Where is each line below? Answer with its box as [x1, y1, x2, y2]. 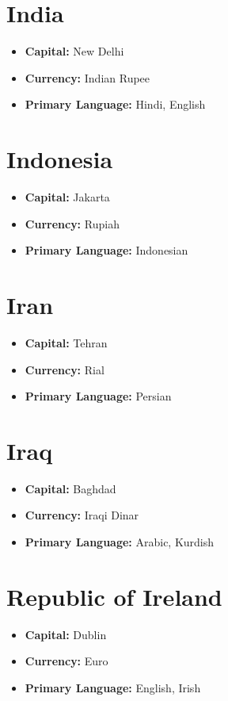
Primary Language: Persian [25, 388, 172, 404]
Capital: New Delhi [25, 43, 124, 59]
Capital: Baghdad [25, 480, 116, 496]
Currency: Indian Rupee [25, 69, 150, 86]
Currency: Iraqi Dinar [25, 507, 139, 523]
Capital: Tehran [25, 334, 108, 350]
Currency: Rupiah [25, 215, 120, 232]
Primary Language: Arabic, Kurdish [25, 534, 215, 550]
